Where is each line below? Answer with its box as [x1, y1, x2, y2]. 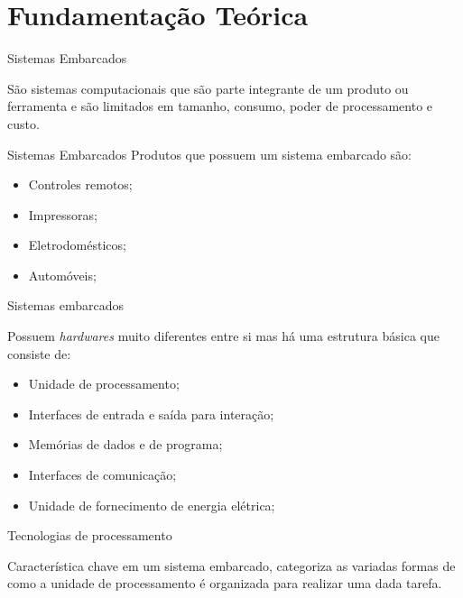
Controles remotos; [28, 175, 133, 194]
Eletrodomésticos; [28, 235, 126, 254]
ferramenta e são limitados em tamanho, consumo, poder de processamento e [7, 97, 433, 115]
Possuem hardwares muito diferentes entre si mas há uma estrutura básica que [7, 327, 440, 345]
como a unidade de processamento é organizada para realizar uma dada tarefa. [7, 574, 442, 593]
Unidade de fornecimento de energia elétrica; [28, 495, 275, 514]
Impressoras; [28, 205, 97, 224]
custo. [7, 114, 40, 133]
